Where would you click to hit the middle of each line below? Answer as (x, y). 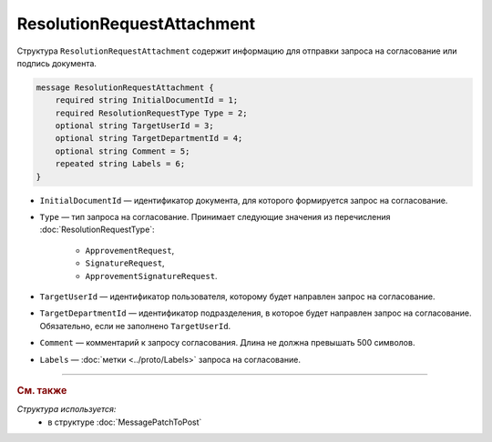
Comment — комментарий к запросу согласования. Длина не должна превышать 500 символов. (227, 343)
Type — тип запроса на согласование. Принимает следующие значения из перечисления (215, 217)
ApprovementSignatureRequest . (151, 276)
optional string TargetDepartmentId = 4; (149, 138)
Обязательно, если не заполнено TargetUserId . (135, 326)
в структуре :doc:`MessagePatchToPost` (125, 422)
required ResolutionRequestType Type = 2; (151, 113)
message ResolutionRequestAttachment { (125, 87)
